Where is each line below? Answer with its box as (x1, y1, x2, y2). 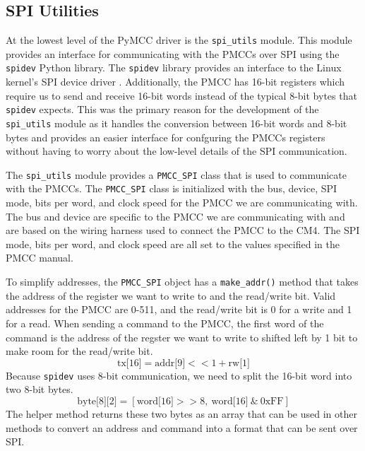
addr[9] (155, 358, 186, 368)
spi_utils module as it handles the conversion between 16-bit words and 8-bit (6, 115, 347, 130)
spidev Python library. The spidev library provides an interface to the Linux (6, 60, 342, 75)
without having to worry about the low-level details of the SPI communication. (6, 143, 347, 158)
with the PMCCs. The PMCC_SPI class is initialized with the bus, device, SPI (6, 181, 337, 196)
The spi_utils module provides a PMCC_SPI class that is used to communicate (6, 167, 347, 182)
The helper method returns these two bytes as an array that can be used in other (6, 406, 357, 421)
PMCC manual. (6, 250, 73, 265)
